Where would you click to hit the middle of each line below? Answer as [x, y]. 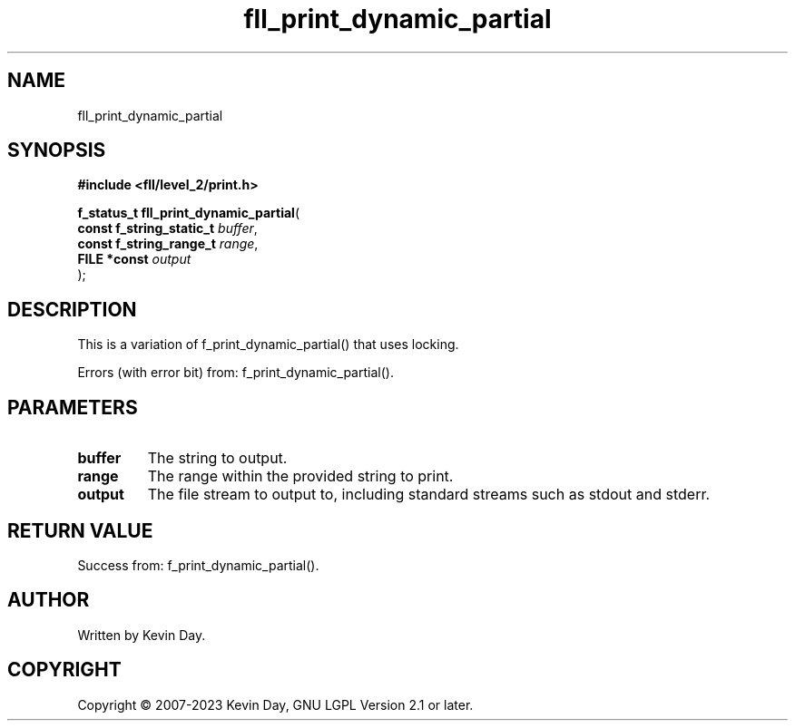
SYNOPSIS [57, 150]
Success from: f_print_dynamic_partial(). [198, 565]
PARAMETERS [73, 407]
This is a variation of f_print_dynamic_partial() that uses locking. [268, 345]
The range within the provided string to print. [300, 476]
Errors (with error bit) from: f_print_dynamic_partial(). [236, 373]
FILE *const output [134, 259]
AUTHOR [49, 600]
